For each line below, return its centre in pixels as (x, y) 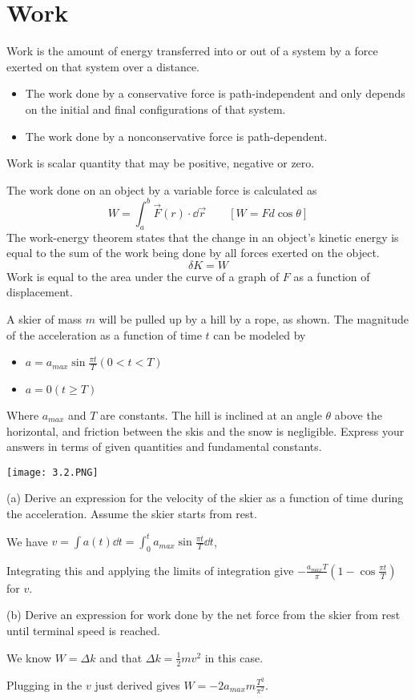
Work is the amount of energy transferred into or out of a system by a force (192, 51)
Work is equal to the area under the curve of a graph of (143, 276)
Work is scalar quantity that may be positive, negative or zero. (161, 163)
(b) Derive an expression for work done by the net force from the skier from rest (203, 615)
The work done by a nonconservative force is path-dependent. (176, 136)
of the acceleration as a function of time (104, 334)
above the (358, 414)
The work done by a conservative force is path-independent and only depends (215, 93)
